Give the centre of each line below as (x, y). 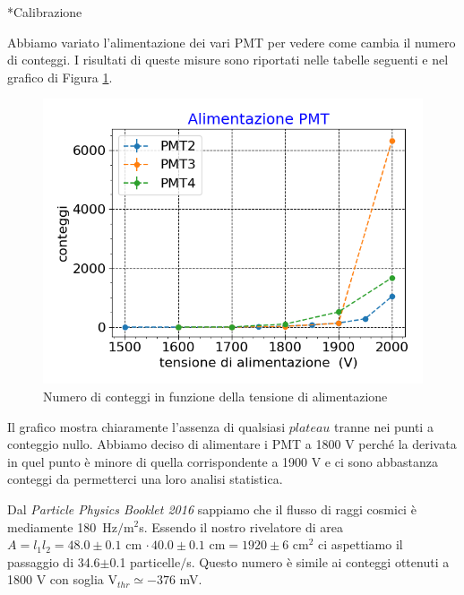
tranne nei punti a (384, 426)
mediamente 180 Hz (62, 526)
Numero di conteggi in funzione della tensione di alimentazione (215, 396)
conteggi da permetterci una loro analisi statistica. (145, 479)
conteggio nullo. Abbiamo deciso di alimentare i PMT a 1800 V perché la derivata (232, 444)
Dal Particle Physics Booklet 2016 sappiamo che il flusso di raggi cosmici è (212, 509)
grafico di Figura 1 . (60, 77)
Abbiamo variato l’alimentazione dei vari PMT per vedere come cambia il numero (232, 42)
